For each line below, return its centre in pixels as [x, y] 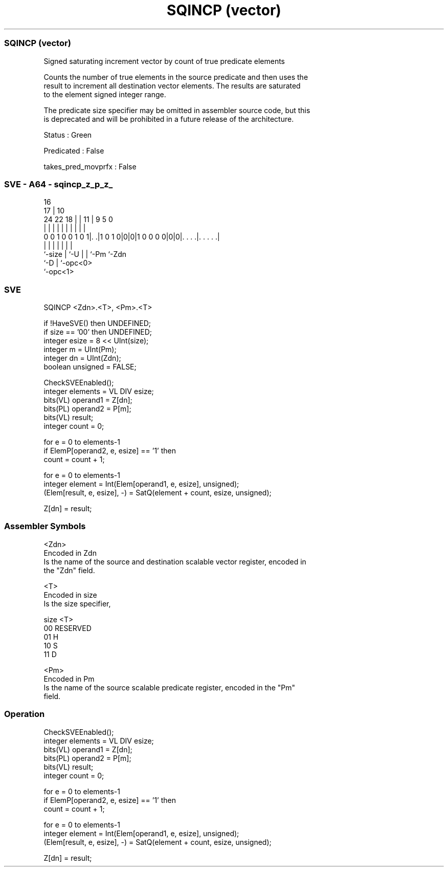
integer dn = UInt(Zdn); [82, 358]
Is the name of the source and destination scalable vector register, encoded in [175, 561]
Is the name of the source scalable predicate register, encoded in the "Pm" [169, 687]
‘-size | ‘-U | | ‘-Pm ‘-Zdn [85, 254]
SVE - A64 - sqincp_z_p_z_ [59, 184]
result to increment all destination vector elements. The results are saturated [172, 85]
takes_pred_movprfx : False [90, 166]
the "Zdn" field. [69, 570]
